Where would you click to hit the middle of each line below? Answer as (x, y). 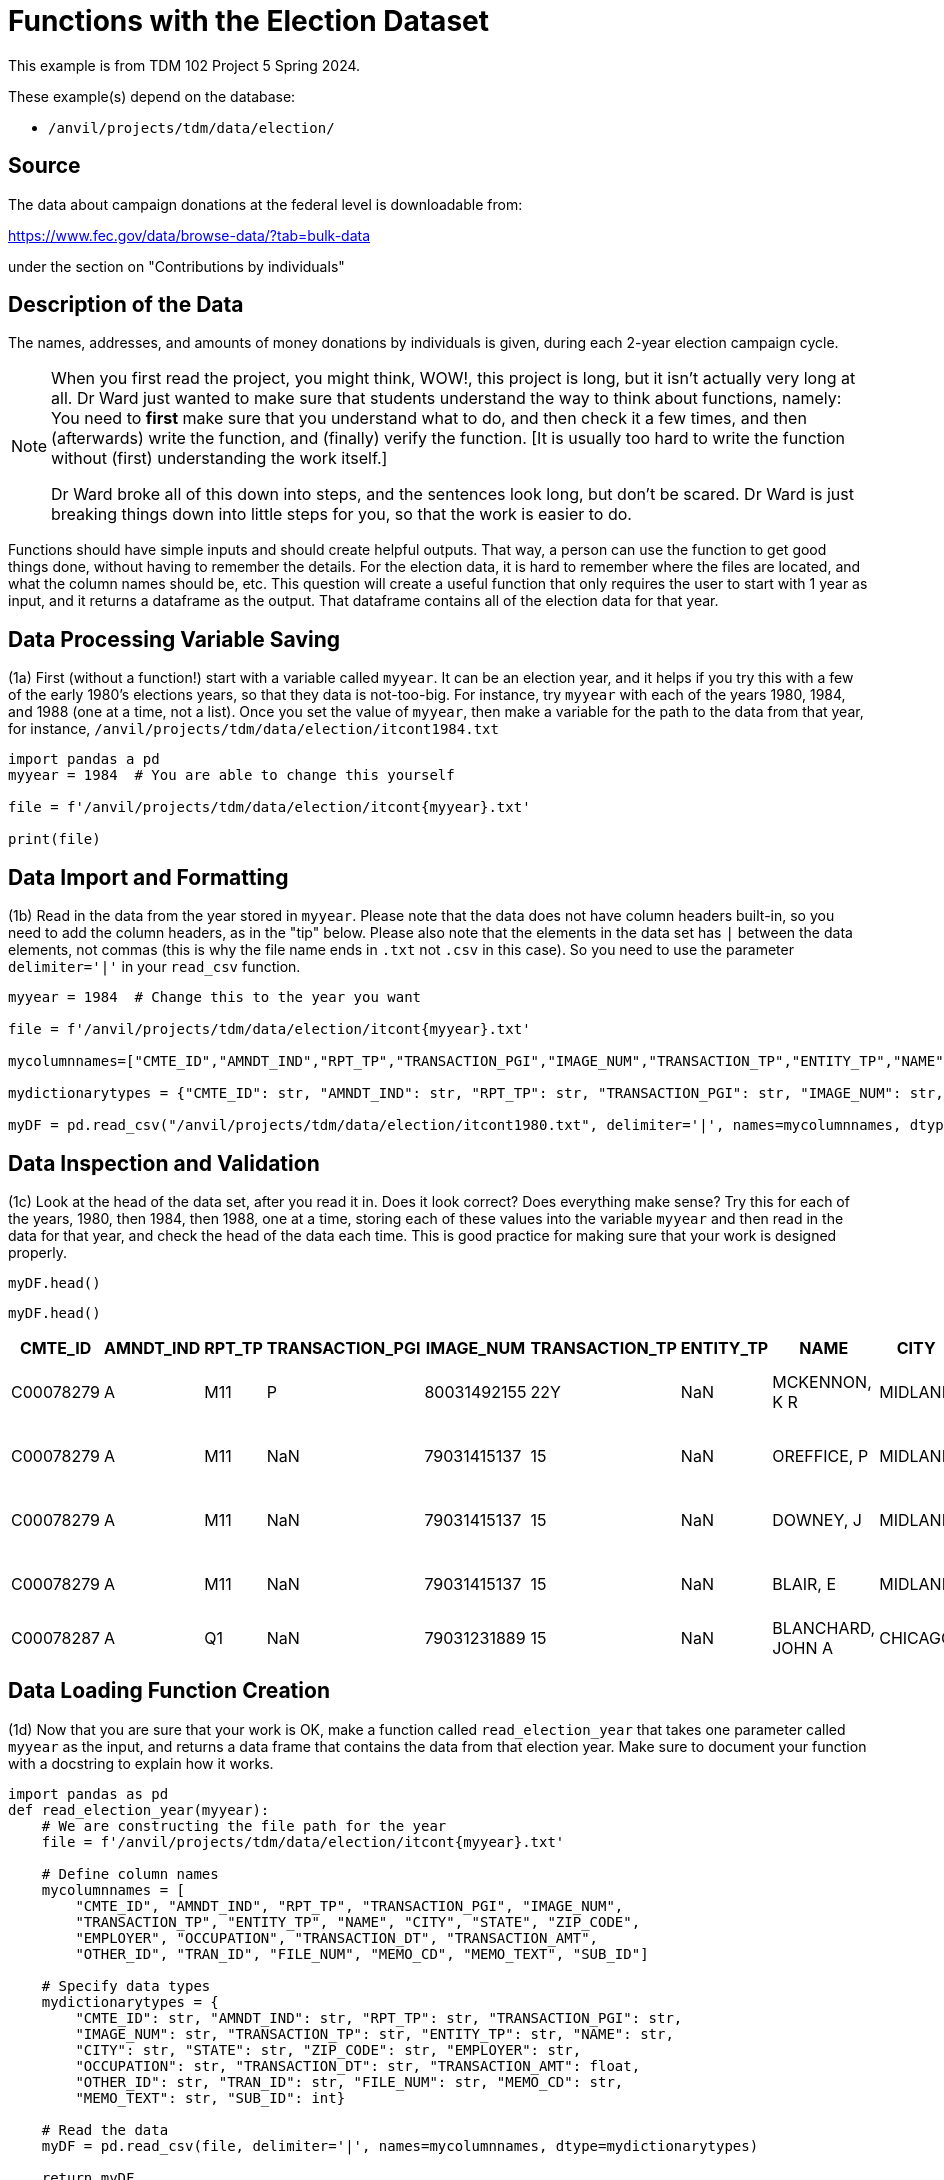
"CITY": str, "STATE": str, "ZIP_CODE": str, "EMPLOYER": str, (328, 2049)
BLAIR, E (804, 1583)
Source (44, 166)
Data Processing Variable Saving (174, 639)
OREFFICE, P (820, 1455)
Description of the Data (126, 305)
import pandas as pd (88, 1793)
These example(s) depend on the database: (152, 96)
